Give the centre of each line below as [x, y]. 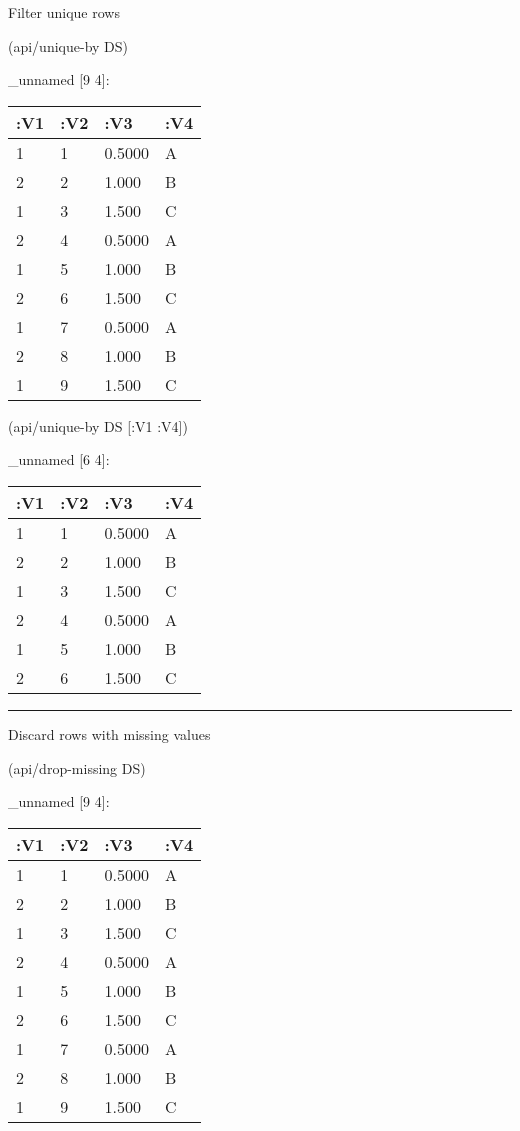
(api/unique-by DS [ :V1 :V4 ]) [98, 425]
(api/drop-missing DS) [77, 767]
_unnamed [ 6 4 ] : [59, 459]
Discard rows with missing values [109, 733]
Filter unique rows [64, 12]
